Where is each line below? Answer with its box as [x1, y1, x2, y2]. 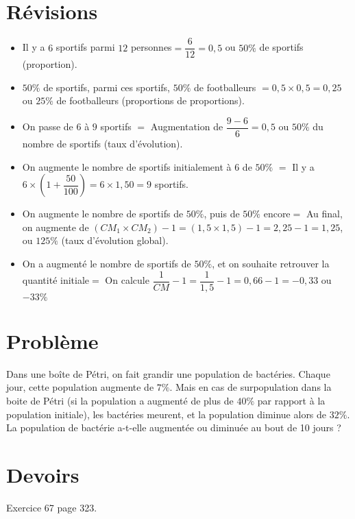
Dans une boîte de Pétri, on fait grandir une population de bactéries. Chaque [6, 366, 330, 381]
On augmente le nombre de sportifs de [22, 206, 184, 221]
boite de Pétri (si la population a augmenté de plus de [6, 393, 234, 407]
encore [263, 206, 291, 221]
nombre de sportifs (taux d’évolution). [22, 136, 183, 151]
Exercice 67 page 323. [6, 500, 97, 514]
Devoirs [6, 460, 79, 488]
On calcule [105, 273, 149, 287]
